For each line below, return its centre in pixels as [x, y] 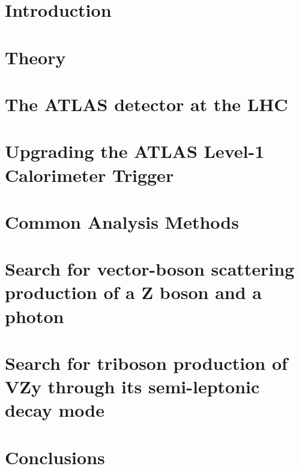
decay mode [55, 410]
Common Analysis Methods [122, 221]
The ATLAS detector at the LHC [146, 104]
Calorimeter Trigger [89, 174]
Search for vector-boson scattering [150, 269]
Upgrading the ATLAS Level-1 [135, 151]
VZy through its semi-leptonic [132, 386]
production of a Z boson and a [133, 292]
